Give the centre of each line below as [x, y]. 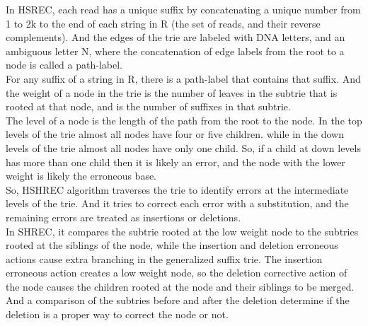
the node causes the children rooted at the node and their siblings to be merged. [180, 286]
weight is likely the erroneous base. [81, 176]
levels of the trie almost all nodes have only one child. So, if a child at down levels [183, 147]
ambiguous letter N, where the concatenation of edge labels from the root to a [175, 51]
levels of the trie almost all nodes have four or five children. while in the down [175, 134]
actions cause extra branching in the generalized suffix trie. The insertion [164, 258]
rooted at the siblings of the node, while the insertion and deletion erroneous [172, 245]
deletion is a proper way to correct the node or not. [117, 314]
